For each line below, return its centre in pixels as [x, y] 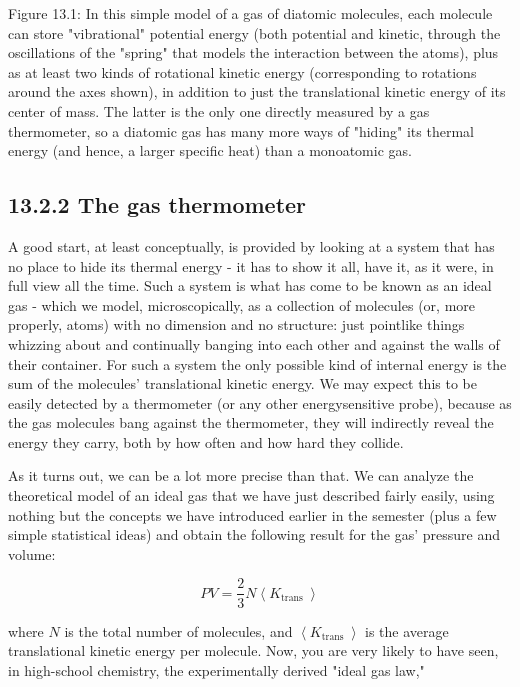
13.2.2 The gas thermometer [157, 204]
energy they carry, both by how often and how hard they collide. [206, 441]
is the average [406, 630]
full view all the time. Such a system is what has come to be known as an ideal [250, 285]
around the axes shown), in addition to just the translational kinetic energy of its [257, 91]
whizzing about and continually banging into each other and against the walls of [254, 343]
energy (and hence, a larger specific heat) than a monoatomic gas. [210, 150]
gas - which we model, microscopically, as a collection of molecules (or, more [242, 304]
